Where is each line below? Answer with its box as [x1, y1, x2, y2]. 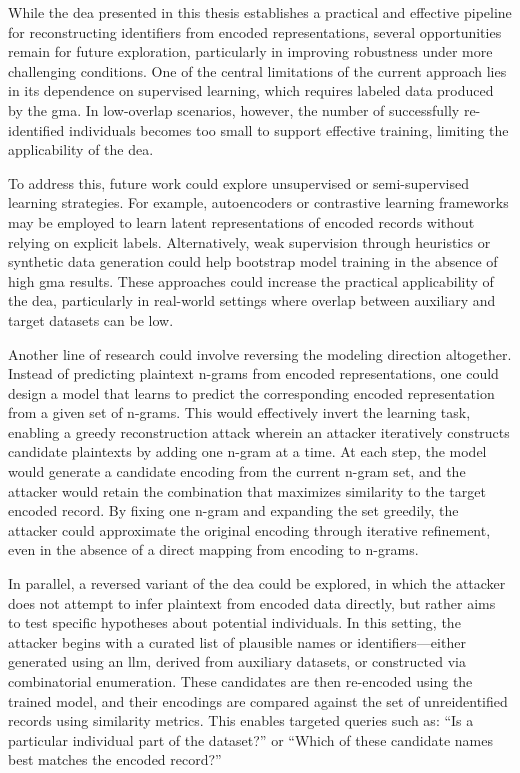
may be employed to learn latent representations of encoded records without [8, 211, 475, 232]
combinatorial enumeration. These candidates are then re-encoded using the [8, 671, 473, 691]
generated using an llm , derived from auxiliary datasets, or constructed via [8, 651, 466, 672]
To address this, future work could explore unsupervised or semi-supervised [8, 172, 469, 193]
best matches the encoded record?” [8, 749, 222, 770]
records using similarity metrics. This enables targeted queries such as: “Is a [8, 710, 474, 731]
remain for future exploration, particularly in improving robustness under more [8, 41, 493, 62]
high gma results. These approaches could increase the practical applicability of [8, 270, 494, 291]
